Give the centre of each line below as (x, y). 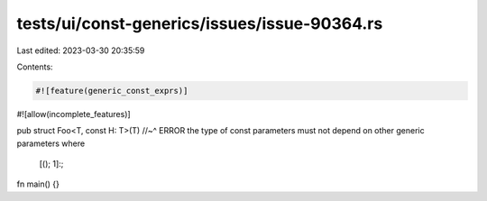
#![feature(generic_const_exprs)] (112, 91)
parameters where (51, 143)
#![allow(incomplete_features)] (74, 114)
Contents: (35, 67)
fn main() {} (38, 184)
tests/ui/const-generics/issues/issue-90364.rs (200, 23)
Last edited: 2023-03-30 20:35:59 (81, 50)
